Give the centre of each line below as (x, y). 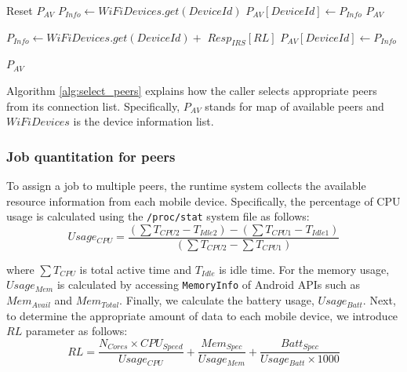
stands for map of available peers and (294, 106)
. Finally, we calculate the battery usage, (217, 300)
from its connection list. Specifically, (93, 106)
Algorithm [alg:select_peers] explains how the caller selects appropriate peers (192, 90)
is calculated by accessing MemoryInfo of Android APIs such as (209, 284)
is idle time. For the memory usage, (304, 269)
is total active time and (135, 269)
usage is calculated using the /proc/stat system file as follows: (158, 216)
